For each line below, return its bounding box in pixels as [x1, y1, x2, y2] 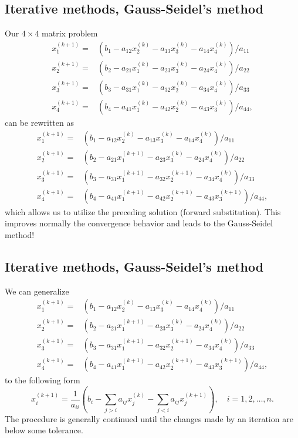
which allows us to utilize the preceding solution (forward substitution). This [5, 205, 281, 218]
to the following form [5, 374, 80, 386]
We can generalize [5, 285, 69, 297]
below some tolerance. [5, 424, 83, 436]
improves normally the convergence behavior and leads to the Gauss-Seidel [5, 217, 273, 229]
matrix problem [42, 27, 98, 39]
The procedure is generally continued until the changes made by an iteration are [5, 412, 293, 424]
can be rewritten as [5, 116, 74, 128]
